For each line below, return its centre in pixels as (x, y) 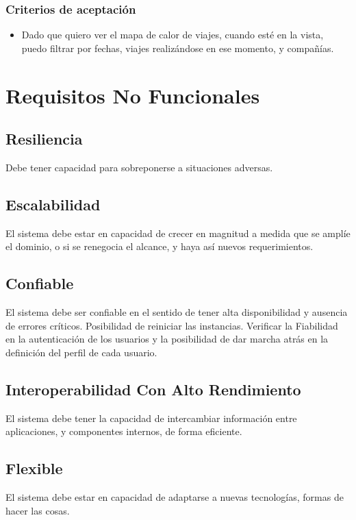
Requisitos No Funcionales (133, 95)
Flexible (34, 468)
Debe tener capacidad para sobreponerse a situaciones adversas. (139, 167)
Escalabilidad (53, 204)
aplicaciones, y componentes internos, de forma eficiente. (124, 431)
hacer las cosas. (38, 510)
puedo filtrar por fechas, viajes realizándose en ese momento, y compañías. (178, 48)
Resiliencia (44, 139)
